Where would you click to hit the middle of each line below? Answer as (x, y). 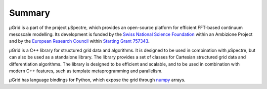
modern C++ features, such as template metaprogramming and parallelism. (86, 71)
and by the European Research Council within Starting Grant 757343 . (79, 41)
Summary (30, 13)
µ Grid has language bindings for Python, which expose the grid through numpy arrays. (97, 80)
